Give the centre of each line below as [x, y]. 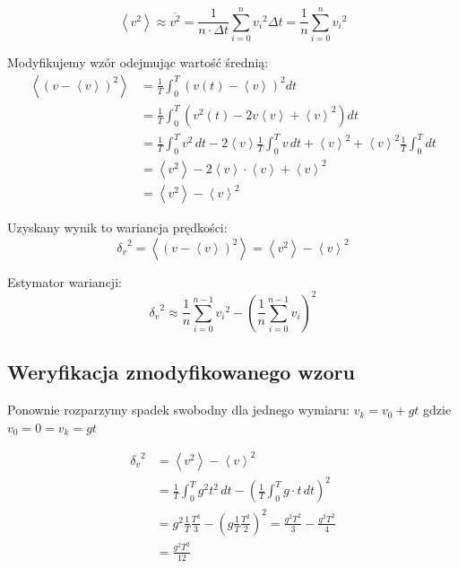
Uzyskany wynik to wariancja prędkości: [117, 227]
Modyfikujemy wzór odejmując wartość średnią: [138, 62]
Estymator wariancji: [65, 281]
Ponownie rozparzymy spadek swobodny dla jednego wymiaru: [178, 410]
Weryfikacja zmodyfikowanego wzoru [181, 372]
